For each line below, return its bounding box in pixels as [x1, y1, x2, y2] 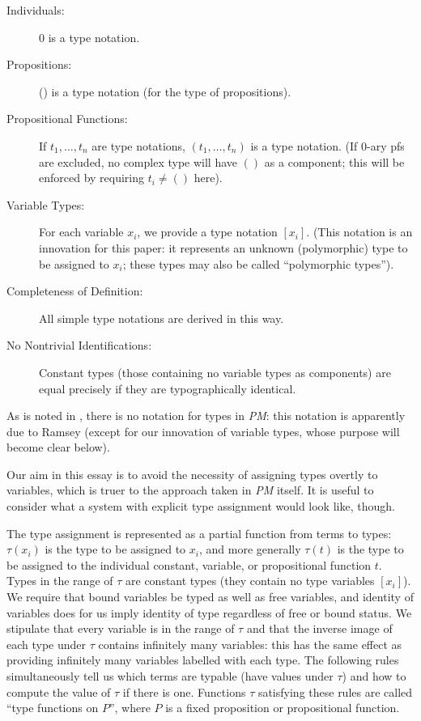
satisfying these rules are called [257, 683, 413, 700]
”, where [108, 699, 151, 716]
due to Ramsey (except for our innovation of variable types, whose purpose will [6, 422, 400, 439]
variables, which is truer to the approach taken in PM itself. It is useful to [6, 481, 374, 498]
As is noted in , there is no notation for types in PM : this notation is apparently [6, 407, 406, 424]
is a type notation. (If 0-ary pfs [250, 137, 405, 154]
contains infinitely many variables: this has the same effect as [98, 635, 402, 652]
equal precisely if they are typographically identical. [39, 380, 296, 397]
